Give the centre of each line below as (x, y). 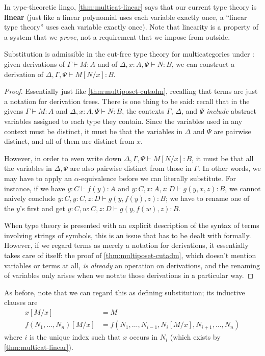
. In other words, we (229, 168)
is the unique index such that (75, 337)
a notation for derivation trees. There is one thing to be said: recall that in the (127, 101)
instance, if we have (35, 188)
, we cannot (243, 188)
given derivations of (35, 63)
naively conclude (30, 198)
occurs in (143, 337)
